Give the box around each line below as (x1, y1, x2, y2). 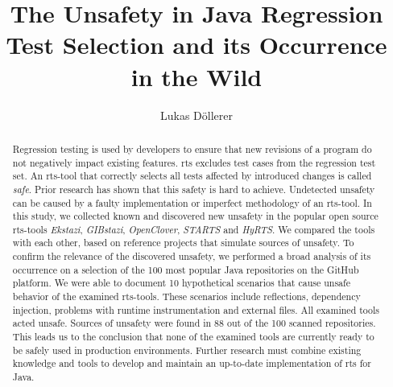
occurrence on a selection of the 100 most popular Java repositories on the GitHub (12, 262, 359, 276)
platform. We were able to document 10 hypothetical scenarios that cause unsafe (12, 276, 350, 290)
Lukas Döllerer (160, 106, 233, 123)
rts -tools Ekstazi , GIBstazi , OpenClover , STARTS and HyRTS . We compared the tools (12, 222, 375, 236)
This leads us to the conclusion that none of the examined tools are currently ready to (12, 330, 374, 344)
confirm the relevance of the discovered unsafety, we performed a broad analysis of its (12, 249, 371, 263)
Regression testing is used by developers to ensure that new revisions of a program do (12, 142, 372, 155)
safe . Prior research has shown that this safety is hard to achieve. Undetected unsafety (12, 182, 375, 196)
